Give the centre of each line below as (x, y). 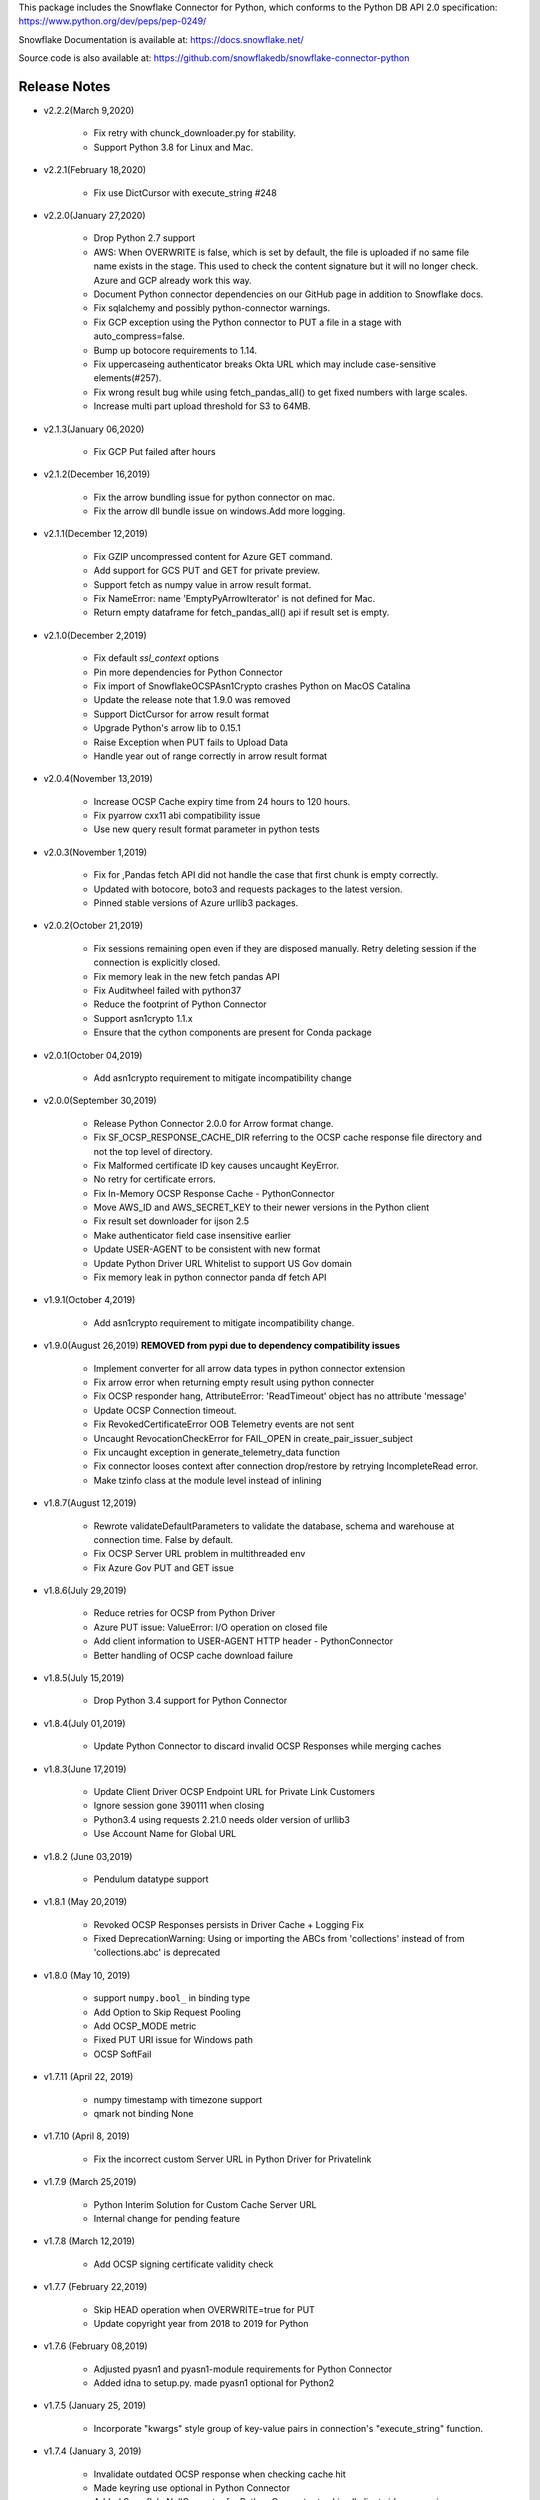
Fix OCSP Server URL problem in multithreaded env (199, 1554)
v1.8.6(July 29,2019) (85, 1591)
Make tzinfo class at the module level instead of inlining (207, 1480)
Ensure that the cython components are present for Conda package (232, 1032)
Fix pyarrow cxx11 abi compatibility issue (177, 816)
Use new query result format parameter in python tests (206, 829)
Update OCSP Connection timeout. (165, 1410)
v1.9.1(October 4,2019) (89, 1300)
